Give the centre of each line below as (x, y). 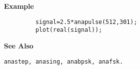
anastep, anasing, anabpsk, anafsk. (64, 61)
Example (19, 6)
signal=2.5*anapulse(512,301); (86, 22)
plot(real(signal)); (69, 30)
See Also (19, 45)
